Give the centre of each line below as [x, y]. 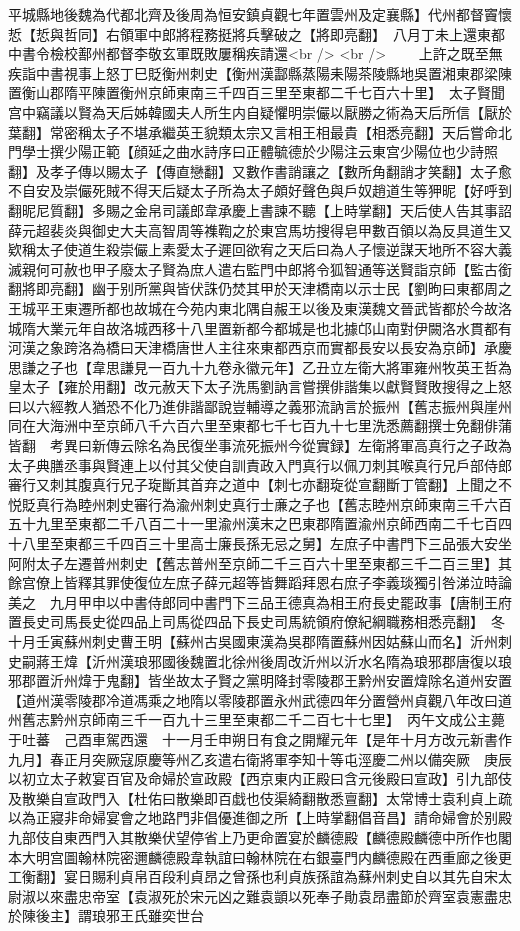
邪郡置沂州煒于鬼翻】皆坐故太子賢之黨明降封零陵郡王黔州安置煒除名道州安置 [260, 680]
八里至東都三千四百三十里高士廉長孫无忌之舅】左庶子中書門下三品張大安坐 [266, 543]
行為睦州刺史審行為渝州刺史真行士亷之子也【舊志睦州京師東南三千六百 [280, 503]
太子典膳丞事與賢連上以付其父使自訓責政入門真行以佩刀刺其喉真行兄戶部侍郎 [260, 464]
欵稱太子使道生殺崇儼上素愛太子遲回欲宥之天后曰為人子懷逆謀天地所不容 [246, 249]
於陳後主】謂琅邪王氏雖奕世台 [106, 915]
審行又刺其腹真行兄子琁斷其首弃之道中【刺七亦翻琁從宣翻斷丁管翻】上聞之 [253, 484]
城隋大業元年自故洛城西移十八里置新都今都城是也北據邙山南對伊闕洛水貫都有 [260, 327]
